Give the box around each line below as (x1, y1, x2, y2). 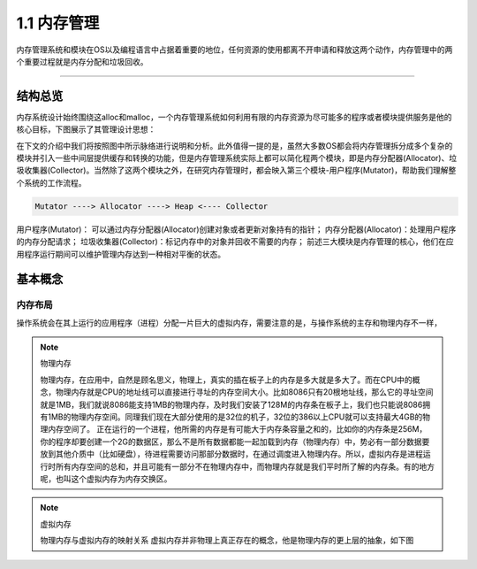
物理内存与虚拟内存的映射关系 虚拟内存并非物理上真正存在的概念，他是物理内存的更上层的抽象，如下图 (40, 535, 414, 546)
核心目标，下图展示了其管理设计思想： (16, 124, 156, 135)
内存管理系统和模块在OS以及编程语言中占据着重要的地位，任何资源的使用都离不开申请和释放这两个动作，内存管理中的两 (16, 44, 453, 55)
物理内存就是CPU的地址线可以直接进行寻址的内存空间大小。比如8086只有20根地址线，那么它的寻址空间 (55, 387, 434, 397)
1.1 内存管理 (16, 13, 100, 33)
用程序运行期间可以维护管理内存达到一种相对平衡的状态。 (16, 249, 225, 259)
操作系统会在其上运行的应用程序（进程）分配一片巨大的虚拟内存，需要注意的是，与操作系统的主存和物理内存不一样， (16, 317, 442, 327)
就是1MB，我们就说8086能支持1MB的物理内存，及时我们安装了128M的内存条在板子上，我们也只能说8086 (40, 399, 423, 410)
